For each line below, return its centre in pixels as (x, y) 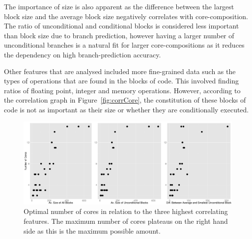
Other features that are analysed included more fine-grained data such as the (120, 71)
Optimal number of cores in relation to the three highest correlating (126, 211)
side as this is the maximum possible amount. (92, 230)
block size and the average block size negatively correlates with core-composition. (126, 16)
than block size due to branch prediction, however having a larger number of (119, 35)
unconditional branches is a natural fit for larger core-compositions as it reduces (124, 45)
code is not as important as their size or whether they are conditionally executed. (126, 109)
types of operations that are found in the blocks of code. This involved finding (121, 81)
